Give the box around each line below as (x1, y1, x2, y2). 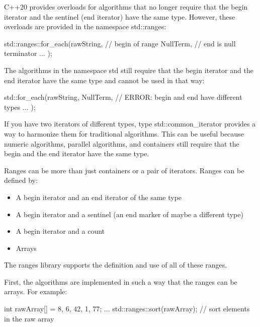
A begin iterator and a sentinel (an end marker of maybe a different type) (16, 209, 243, 219)
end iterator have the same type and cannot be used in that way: (4, 75, 205, 85)
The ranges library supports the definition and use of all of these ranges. (4, 259, 227, 270)
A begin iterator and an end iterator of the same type (16, 191, 182, 202)
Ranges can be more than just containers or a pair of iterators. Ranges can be (4, 165, 244, 175)
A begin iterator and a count (16, 226, 105, 236)
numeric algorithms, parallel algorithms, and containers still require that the (4, 138, 239, 149)
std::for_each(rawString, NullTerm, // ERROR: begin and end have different (4, 92, 242, 102)
